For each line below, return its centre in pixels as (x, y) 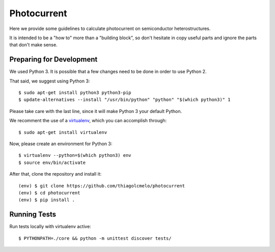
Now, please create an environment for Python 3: (61, 144)
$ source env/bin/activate (52, 162)
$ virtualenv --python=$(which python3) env (75, 156)
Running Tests (33, 215)
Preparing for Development (53, 59)
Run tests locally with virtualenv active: (50, 227)
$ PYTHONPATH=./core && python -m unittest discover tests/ (95, 238)
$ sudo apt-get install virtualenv (63, 132)
